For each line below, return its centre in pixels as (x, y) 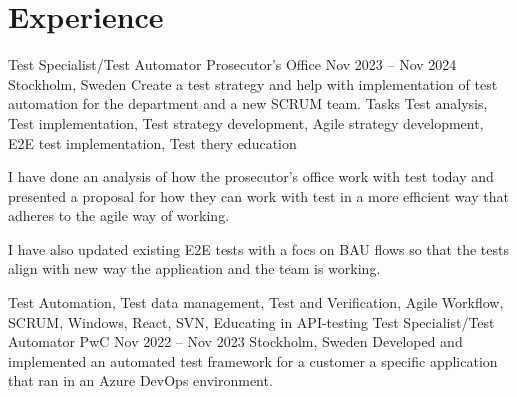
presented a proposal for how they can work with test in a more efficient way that (258, 195)
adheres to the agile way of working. (119, 215)
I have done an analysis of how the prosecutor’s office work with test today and (251, 176)
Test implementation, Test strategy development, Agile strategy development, (246, 122)
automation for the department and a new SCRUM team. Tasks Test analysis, (248, 103)
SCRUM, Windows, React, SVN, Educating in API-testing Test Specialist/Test (251, 321)
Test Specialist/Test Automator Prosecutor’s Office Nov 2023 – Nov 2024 (232, 64)
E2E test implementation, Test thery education (152, 142)
